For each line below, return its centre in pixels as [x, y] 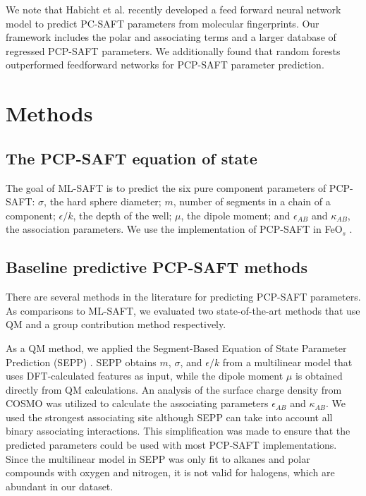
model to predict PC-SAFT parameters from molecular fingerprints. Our [163, 23]
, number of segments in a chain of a [252, 201]
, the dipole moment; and [236, 215]
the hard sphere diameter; [105, 201]
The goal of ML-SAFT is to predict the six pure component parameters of [166, 187]
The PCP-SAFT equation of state [132, 158]
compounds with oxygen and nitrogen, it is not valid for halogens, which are [170, 472]
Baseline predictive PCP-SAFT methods [157, 267]
